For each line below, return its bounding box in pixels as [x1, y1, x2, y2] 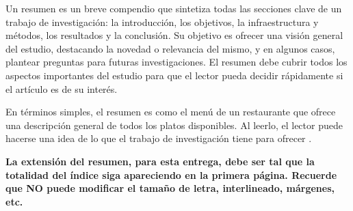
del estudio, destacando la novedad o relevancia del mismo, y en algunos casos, [5, 41, 335, 55]
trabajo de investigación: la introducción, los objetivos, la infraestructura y [5, 14, 319, 29]
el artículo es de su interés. [5, 81, 118, 96]
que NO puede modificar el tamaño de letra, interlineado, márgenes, [5, 181, 335, 195]
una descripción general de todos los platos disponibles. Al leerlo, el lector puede [5, 117, 343, 132]
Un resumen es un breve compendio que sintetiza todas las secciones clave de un [5, 1, 342, 15]
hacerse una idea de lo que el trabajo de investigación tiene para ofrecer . [5, 131, 312, 145]
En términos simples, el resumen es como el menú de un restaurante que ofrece [5, 104, 336, 119]
